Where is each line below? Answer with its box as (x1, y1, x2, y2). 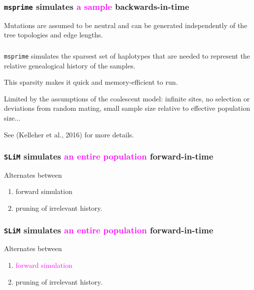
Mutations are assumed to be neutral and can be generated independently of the (4, 20, 248, 30)
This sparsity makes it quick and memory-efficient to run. (4, 77, 178, 87)
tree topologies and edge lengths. (4, 30, 103, 40)
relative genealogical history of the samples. (4, 60, 136, 70)
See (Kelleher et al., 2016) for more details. (4, 129, 134, 139)
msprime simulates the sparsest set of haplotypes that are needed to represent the (4, 50, 250, 61)
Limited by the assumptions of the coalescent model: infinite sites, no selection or (4, 93, 250, 103)
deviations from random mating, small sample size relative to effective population (4, 103, 250, 113)
